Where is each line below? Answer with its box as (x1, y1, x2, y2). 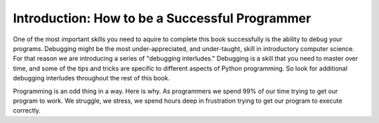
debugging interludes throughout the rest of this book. (13, 74, 171, 82)
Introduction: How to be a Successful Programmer (13, 10, 312, 26)
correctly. (13, 106, 41, 115)
